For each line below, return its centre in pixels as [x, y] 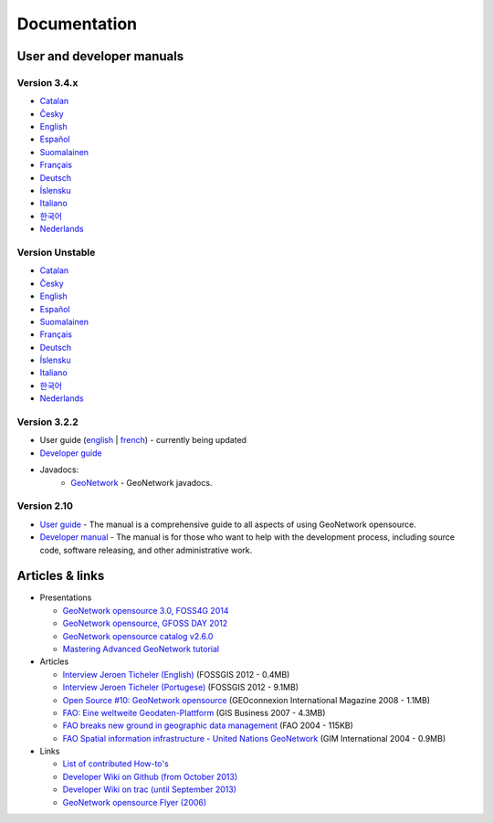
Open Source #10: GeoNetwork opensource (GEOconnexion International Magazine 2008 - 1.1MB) [246, 700]
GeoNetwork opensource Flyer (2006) [135, 802]
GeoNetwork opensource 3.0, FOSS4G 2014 [146, 610]
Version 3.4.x [47, 82]
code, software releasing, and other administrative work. [146, 550]
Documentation [77, 24]
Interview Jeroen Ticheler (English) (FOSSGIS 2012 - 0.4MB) [176, 674]
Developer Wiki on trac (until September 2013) [150, 789]
